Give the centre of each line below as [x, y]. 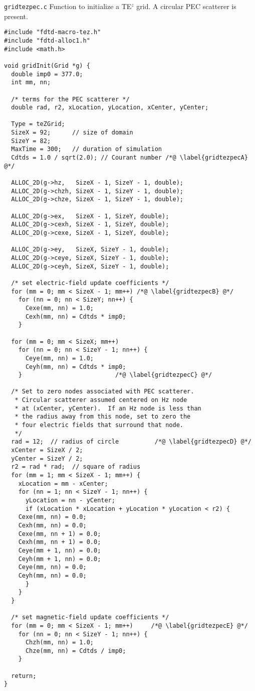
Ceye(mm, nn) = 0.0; [52, 567]
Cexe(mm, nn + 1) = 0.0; [60, 534]
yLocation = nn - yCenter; [70, 500]
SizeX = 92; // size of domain [72, 133]
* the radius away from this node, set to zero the [103, 417]
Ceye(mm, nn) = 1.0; [59, 358]
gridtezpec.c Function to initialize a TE [68, 6]
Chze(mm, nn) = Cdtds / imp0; [76, 651]
